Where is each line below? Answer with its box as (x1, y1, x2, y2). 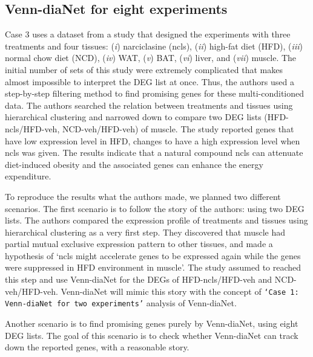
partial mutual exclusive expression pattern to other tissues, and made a (5, 237, 273, 250)
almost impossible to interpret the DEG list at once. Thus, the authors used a (5, 75, 294, 88)
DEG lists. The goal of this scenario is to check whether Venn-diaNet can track (5, 329, 298, 341)
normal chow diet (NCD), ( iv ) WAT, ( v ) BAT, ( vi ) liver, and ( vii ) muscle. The (5, 51, 297, 64)
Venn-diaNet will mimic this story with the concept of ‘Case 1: (61, 285, 299, 297)
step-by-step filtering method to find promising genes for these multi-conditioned (5, 87, 305, 100)
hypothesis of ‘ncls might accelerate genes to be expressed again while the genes (5, 249, 301, 262)
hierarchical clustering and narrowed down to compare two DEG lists (5, 111, 262, 123)
